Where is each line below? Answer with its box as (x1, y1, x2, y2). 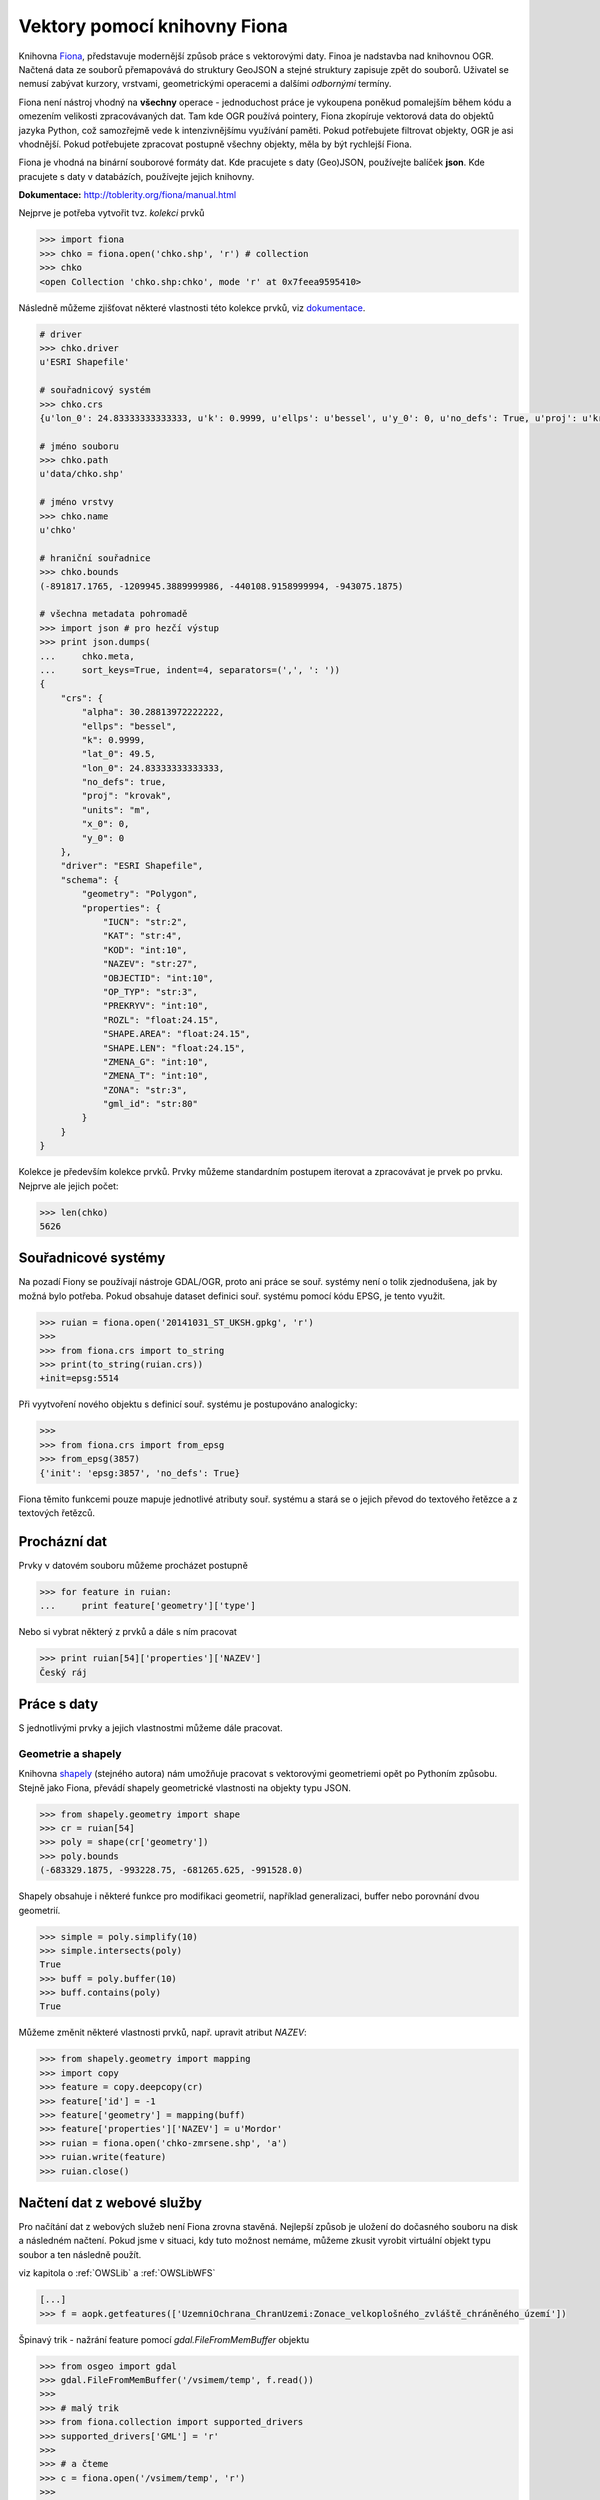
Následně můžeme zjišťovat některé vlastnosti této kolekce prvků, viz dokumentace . (18, 301, 366, 314)
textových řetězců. (18, 1506, 95, 1519)
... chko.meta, (39, 650, 135, 662)
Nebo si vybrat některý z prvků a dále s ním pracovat (18, 1626, 237, 1638)
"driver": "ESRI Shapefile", (60, 860, 204, 872)
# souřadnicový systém (39, 385, 151, 396)
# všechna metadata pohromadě (39, 608, 188, 620)
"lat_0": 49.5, (81, 748, 157, 760)
